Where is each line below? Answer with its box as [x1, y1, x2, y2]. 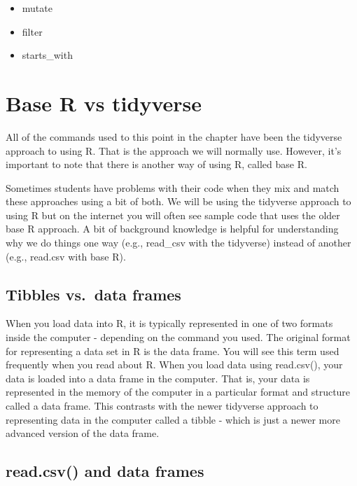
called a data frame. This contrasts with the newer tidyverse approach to [6, 398, 318, 413]
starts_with [22, 48, 73, 62]
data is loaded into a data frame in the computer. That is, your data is [6, 370, 310, 385]
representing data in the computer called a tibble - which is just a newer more [6, 412, 340, 426]
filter [22, 24, 43, 39]
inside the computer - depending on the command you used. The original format [6, 330, 351, 345]
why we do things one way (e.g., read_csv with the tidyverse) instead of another [6, 235, 351, 250]
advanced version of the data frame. [6, 426, 160, 440]
